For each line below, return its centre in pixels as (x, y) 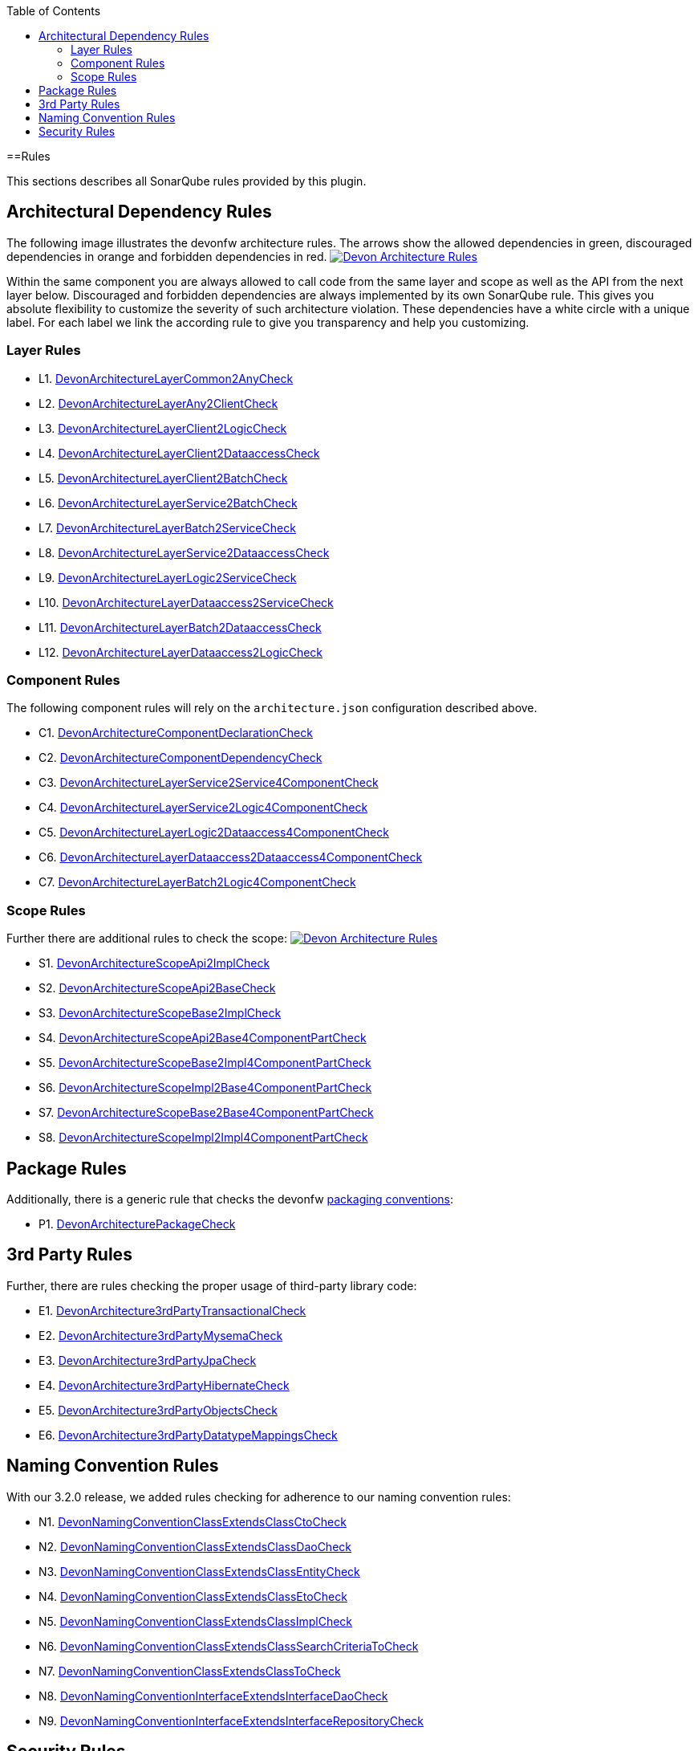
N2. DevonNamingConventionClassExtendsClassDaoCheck (195, 1546)
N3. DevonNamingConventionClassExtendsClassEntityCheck (199, 1571)
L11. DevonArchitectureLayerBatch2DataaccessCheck (180, 627)
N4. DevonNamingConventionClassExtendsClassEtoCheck (193, 1596)
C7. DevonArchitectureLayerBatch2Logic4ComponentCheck (197, 882)
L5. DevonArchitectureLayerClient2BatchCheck (163, 478)
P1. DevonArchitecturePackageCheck (137, 1224)
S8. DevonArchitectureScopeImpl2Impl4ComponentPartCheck (203, 1138)
